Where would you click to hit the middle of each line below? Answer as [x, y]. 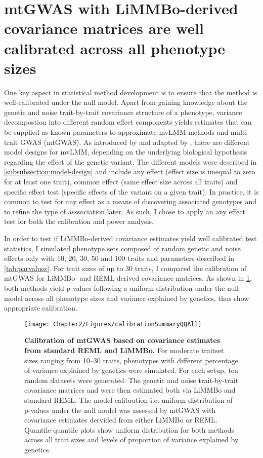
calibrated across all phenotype [115, 48]
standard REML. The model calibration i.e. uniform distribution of [128, 399]
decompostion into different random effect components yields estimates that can [128, 122]
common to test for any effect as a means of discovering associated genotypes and [130, 201]
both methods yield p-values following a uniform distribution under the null [121, 288]
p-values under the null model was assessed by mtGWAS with [120, 410]
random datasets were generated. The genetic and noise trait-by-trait [131, 380]
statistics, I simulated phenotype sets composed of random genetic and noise [122, 248]
